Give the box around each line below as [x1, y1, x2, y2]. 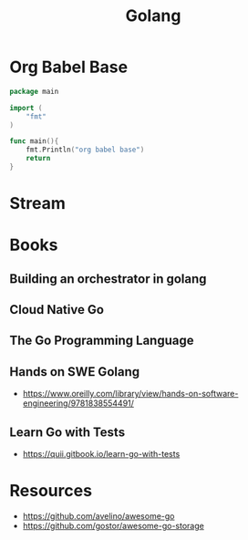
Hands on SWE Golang [9, 364, 139, 379]
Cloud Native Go [9, 302, 105, 317]
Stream [9, 193, 67, 214]
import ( [9, 103, 43, 112]
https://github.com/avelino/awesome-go [22, 511, 175, 522]
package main [9, 87, 59, 96]
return [26, 154, 51, 163]
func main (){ [9, 137, 59, 146]
